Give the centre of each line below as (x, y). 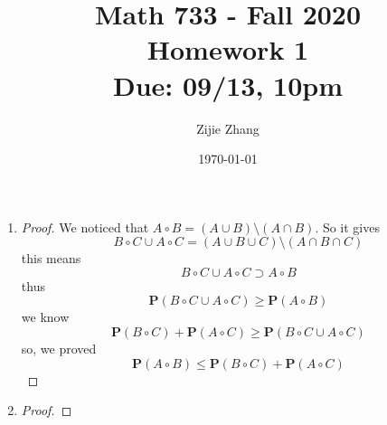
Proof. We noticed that (85, 227)
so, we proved (59, 349)
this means (51, 258)
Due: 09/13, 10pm (228, 85)
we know (45, 317)
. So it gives (347, 227)
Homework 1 (228, 49)
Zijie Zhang (228, 128)
